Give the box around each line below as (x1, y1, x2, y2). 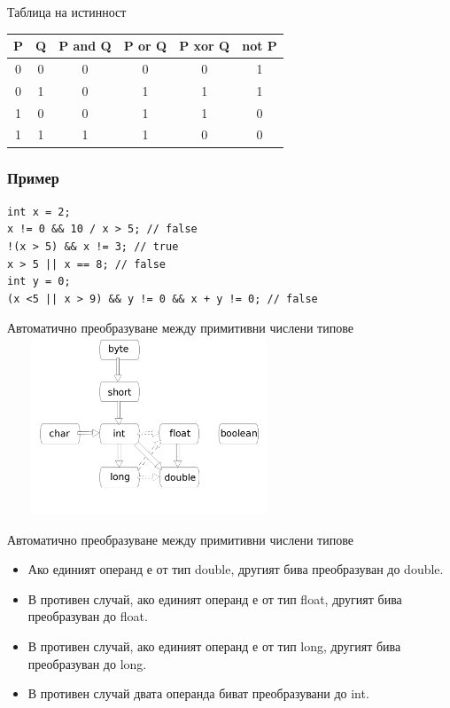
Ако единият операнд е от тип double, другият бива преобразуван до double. (27, 560, 444, 578)
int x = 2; (7, 205, 71, 218)
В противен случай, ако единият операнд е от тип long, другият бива (27, 636, 401, 655)
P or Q (123, 36, 167, 55)
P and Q (58, 36, 112, 55)
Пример (7, 167, 59, 189)
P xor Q (179, 36, 230, 55)
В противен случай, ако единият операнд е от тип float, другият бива (27, 589, 402, 608)
